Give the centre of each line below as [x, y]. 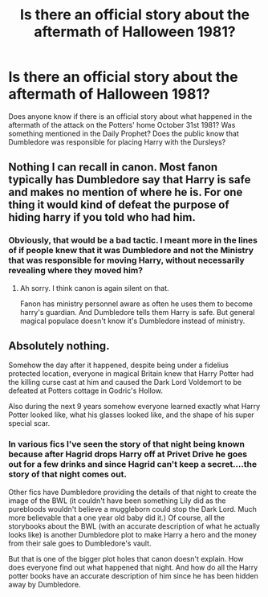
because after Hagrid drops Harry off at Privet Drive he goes [128, 454]
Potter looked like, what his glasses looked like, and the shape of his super [131, 415]
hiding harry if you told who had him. [102, 217]
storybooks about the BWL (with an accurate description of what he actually [134, 526]
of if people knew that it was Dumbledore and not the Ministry [131, 251]
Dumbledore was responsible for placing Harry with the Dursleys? [117, 141]
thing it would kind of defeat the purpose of [119, 205]
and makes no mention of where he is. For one [126, 192]
